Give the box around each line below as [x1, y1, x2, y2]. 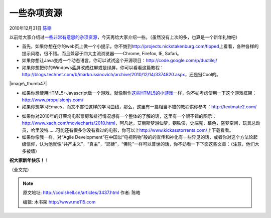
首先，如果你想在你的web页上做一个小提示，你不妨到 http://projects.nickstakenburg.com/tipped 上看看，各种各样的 [22, 43, 259, 50]
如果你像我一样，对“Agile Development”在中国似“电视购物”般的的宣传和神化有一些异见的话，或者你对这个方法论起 [22, 134, 258, 140]
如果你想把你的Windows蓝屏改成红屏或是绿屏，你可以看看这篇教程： [22, 64, 165, 70]
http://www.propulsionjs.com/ [22, 97, 84, 103]
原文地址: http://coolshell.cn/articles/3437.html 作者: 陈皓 [23, 189, 141, 195]
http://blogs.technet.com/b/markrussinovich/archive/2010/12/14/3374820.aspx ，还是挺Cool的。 [22, 71, 221, 77]
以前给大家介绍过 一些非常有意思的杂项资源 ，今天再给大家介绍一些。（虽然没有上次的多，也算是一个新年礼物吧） [9, 34, 240, 40]
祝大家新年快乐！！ [9, 157, 49, 163]
